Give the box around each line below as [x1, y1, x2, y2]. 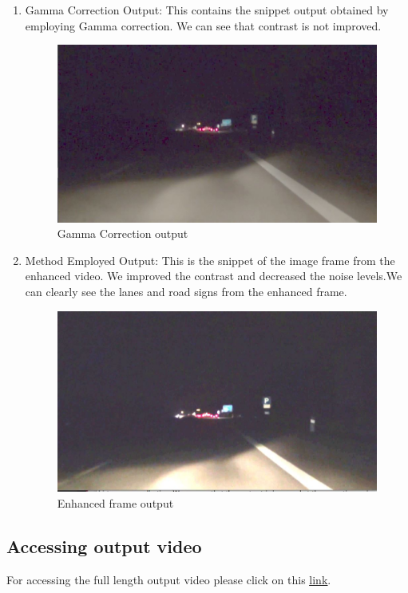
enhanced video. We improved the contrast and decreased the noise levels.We [25, 267, 402, 284]
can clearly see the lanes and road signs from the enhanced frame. [25, 283, 347, 299]
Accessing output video [6, 533, 202, 558]
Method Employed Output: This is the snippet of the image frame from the [25, 251, 395, 268]
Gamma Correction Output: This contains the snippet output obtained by [25, 2, 389, 18]
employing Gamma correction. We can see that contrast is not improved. [25, 17, 382, 34]
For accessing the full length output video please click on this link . [6, 571, 331, 587]
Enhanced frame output [57, 494, 174, 511]
